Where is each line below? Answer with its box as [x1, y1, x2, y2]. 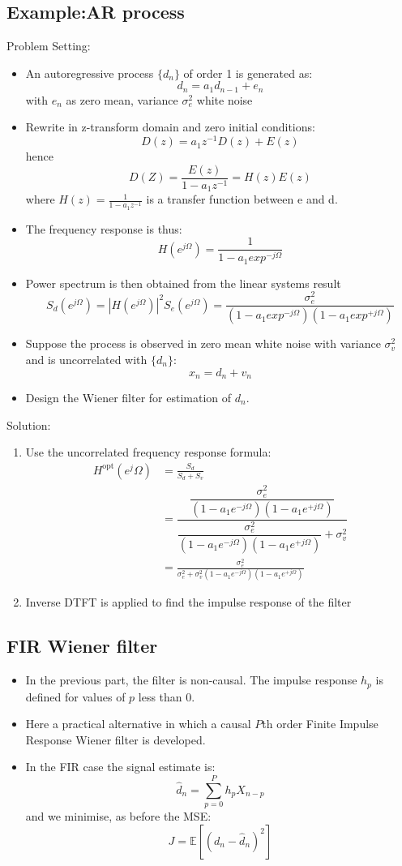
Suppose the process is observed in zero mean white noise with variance [25, 335, 381, 352]
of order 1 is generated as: [183, 64, 313, 81]
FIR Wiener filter [6, 633, 158, 658]
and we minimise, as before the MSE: [25, 808, 212, 825]
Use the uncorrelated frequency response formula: [25, 444, 272, 461]
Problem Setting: [6, 37, 91, 54]
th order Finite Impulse [262, 715, 378, 732]
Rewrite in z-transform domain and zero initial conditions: [25, 118, 315, 135]
